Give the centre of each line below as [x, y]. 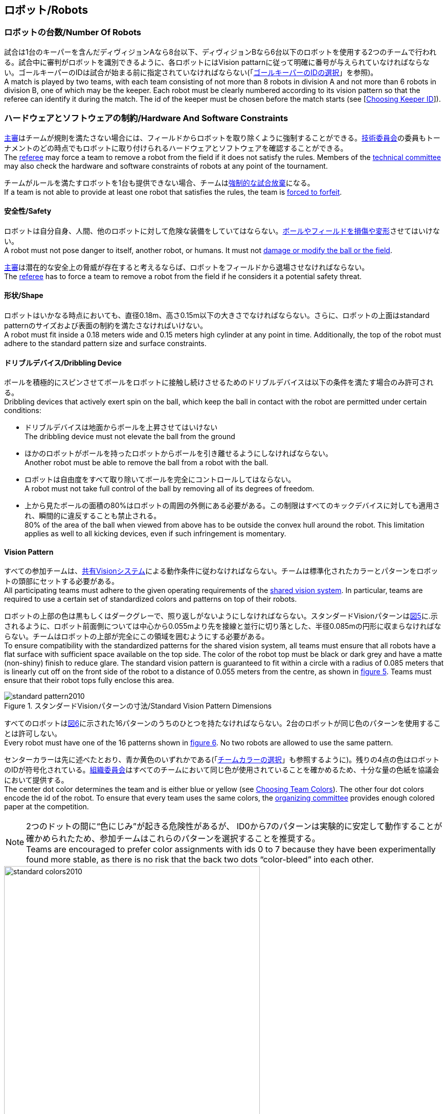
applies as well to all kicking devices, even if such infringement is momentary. [155, 534]
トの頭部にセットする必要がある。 [61, 581]
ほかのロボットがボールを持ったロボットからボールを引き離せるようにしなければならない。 [178, 453]
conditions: [23, 411]
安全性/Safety [28, 211]
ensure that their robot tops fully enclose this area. [89, 680]
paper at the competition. [47, 807]
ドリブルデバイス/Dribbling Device [63, 362]
